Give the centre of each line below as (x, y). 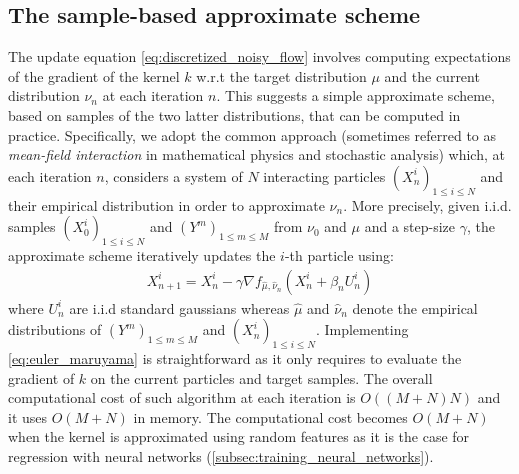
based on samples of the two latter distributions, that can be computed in (234, 114)
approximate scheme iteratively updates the (142, 254)
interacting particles (324, 175)
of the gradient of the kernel (94, 75)
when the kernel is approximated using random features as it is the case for (239, 436)
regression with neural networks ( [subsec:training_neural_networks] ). (221, 455)
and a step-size (410, 226)
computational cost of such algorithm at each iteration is (182, 397)
